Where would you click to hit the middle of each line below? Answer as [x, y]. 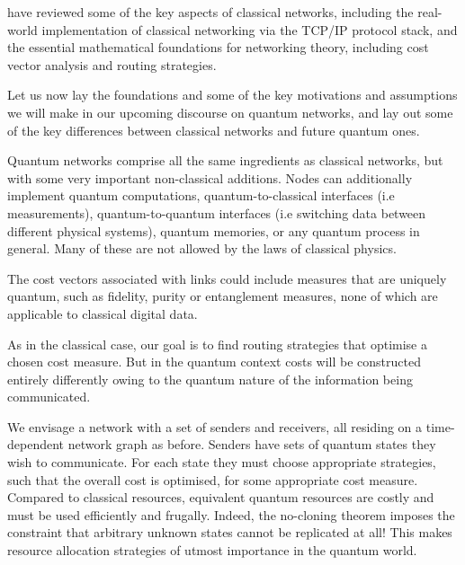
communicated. [49, 397]
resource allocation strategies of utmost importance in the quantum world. [212, 550]
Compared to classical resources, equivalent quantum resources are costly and [221, 497]
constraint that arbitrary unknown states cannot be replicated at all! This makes [230, 532]
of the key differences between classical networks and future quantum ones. [214, 130]
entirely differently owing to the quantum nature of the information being [210, 379]
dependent [36, 444]
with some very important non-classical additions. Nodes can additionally [210, 177]
